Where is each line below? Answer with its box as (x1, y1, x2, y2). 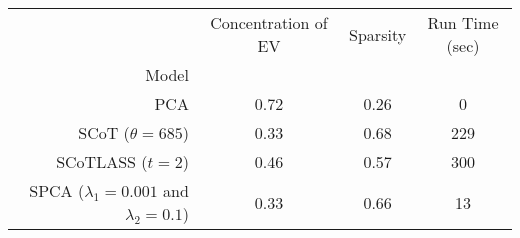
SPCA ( (29, 179, 85, 202)
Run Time (427, 11, 499, 34)
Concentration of (210, 11, 328, 34)
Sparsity (349, 22, 407, 46)
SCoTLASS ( (56, 150, 148, 173)
